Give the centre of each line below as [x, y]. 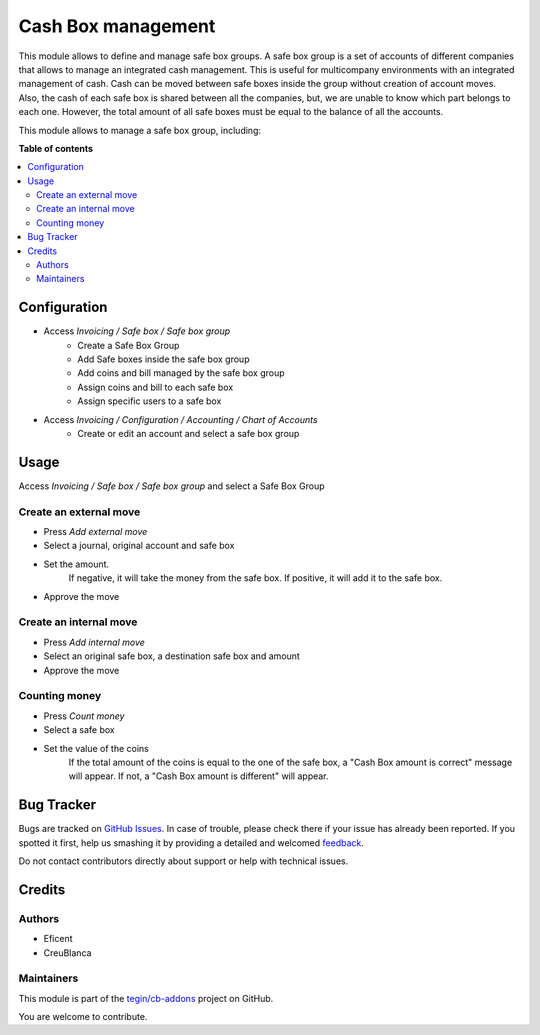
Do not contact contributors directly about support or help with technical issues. [183, 861]
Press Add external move [95, 532]
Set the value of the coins [96, 748]
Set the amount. [76, 564]
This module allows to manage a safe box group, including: [140, 130]
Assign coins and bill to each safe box [155, 387]
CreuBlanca [67, 952]
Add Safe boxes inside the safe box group [163, 359]
